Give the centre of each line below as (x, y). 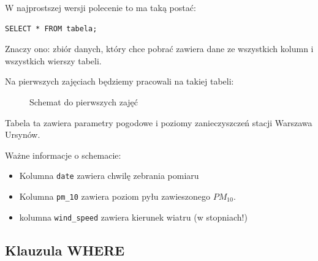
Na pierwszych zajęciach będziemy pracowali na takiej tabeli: (119, 81)
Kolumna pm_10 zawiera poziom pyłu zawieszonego (115, 196)
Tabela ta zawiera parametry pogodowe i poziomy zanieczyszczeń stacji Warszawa (159, 122)
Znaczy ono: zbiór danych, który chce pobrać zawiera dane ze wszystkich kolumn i (159, 49)
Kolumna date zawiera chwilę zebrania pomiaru (109, 176)
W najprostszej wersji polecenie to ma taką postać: (100, 7)
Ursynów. (23, 134)
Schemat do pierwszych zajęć (84, 101)
